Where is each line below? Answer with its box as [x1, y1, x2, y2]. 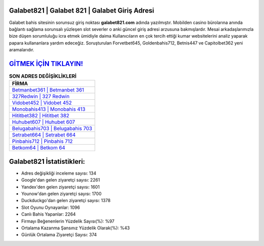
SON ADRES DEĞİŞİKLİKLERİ [9, 73, 77, 80]
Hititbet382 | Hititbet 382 [12, 112, 69, 119]
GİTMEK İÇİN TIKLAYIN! [9, 59, 83, 68]
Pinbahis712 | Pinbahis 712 [12, 138, 73, 145]
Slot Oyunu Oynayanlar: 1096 [21, 204, 80, 210]
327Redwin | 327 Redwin [12, 93, 70, 100]
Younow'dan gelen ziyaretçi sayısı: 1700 [21, 191, 102, 197]
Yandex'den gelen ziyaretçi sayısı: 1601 [21, 184, 100, 190]
